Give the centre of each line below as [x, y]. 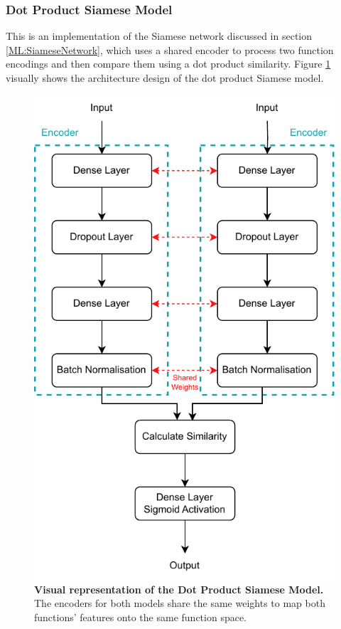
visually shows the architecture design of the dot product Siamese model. [165, 78]
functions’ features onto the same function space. [141, 617]
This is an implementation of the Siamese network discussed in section [159, 36]
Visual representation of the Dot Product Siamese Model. [179, 589]
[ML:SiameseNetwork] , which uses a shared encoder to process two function [170, 49]
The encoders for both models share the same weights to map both [180, 603]
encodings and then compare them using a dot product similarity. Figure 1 [168, 64]
